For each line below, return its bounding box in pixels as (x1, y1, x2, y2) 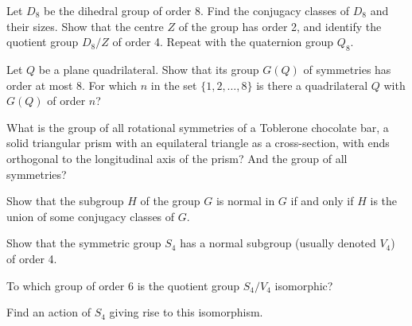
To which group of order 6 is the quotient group (6, 277, 240, 293)
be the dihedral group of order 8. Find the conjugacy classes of (44, 2, 350, 18)
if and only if (290, 192, 354, 209)
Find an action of (6, 304, 91, 320)
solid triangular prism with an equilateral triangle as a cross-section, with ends (6, 134, 390, 151)
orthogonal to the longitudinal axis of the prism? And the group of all (6, 149, 348, 166)
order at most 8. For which (6, 76, 138, 93)
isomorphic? (274, 277, 333, 293)
